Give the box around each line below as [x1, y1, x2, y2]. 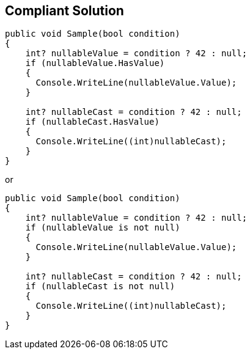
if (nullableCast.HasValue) [25, 117, 160, 127]
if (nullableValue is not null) [25, 223, 180, 233]
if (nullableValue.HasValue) [25, 58, 165, 68]
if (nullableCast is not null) [25, 281, 175, 292]
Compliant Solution [5, 3, 124, 18]
